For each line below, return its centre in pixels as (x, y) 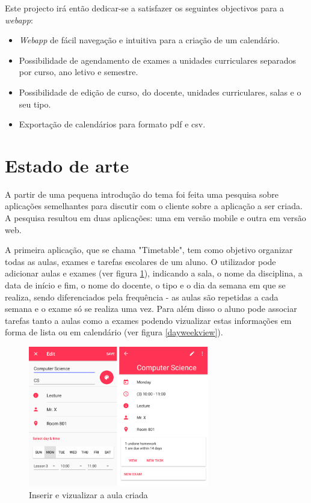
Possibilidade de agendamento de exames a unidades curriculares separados (157, 60)
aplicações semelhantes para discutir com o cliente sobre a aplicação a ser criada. (154, 206)
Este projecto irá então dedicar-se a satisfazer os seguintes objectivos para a (145, 8)
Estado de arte (67, 165)
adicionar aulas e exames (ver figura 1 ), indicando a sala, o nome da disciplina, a (154, 273)
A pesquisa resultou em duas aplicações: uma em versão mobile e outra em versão (155, 218)
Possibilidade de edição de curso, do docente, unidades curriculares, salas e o (160, 92)
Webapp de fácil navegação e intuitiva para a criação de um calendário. (149, 40)
